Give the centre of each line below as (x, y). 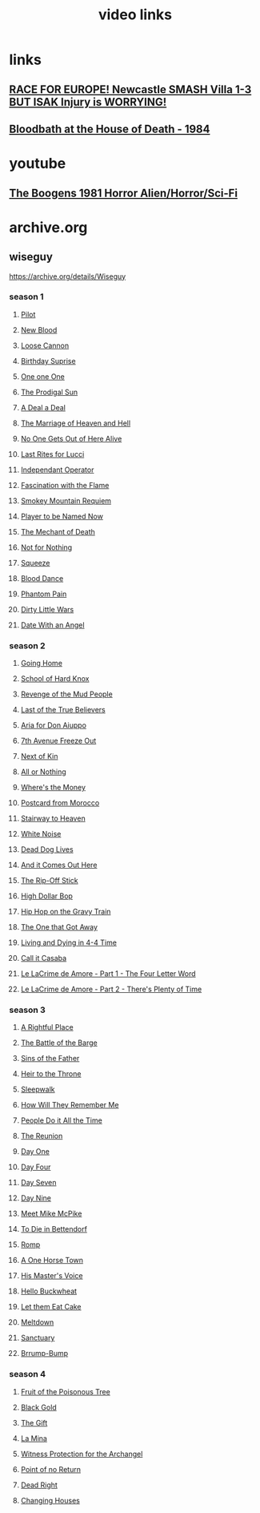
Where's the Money (53, 788)
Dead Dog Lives (47, 849)
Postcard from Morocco (60, 803)
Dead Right (39, 1485)
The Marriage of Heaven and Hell (76, 423)
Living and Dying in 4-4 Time (68, 942)
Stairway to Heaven (53, 818)
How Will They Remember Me (70, 1105)
